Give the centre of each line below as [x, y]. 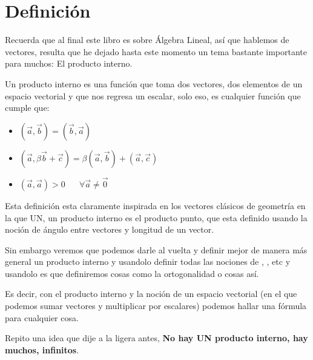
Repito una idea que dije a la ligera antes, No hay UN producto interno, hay [156, 338]
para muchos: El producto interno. [69, 63]
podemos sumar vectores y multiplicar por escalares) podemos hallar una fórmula [156, 306]
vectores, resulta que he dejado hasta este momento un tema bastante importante [156, 51]
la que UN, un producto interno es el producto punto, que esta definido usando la [156, 217]
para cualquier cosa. [42, 317]
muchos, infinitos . [42, 349]
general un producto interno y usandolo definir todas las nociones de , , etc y [148, 262]
